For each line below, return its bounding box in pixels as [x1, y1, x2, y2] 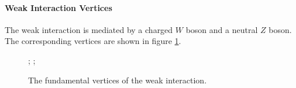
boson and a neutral [185, 23, 258, 35]
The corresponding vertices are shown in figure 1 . [5, 35, 181, 47]
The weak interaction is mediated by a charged [5, 23, 173, 35]
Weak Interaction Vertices [5, 1, 112, 13]
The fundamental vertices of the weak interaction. [28, 74, 207, 86]
